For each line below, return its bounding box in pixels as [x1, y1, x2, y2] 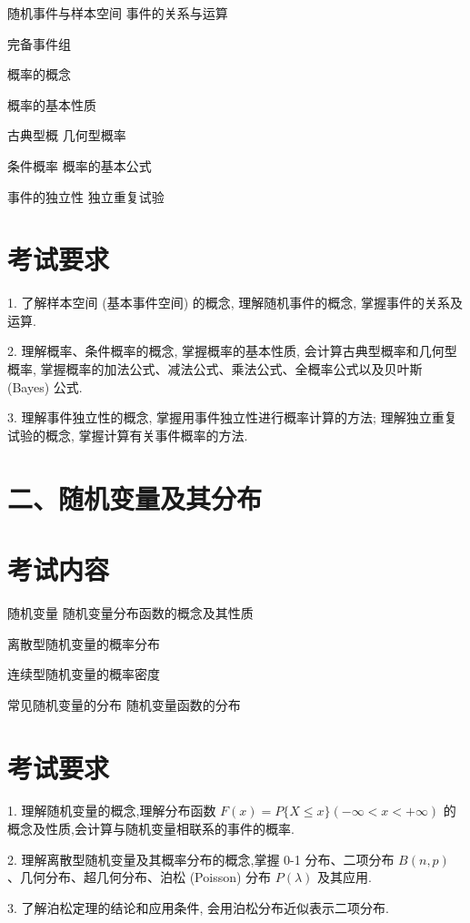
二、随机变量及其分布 [7, 479, 263, 516]
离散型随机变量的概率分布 [7, 634, 160, 653]
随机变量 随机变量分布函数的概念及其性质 [7, 603, 254, 622]
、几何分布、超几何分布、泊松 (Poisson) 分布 [7, 867, 272, 887]
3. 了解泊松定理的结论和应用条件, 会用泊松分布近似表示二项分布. [7, 898, 389, 917]
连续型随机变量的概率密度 [7, 664, 160, 684]
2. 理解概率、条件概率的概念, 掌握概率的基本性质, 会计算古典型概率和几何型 [7, 341, 457, 360]
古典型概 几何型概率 [7, 126, 126, 145]
